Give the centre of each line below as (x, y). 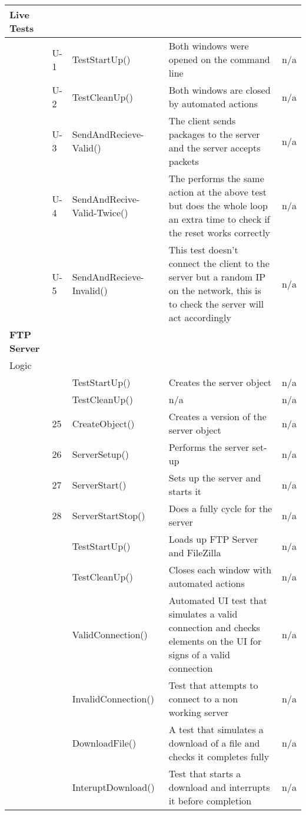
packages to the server (214, 134)
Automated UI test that (218, 600)
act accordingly (200, 317)
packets (184, 161)
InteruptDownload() (113, 787)
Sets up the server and (215, 478)
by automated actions (213, 103)
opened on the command (219, 59)
